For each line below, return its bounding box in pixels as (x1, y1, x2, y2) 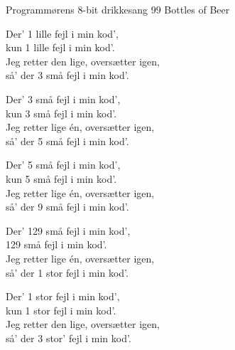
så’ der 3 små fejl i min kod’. (6, 68, 129, 83)
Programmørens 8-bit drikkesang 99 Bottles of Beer (6, 2, 230, 16)
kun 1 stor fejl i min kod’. (6, 302, 116, 317)
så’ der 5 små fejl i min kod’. (6, 133, 129, 148)
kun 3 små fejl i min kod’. (6, 105, 117, 120)
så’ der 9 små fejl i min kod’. (6, 199, 129, 214)
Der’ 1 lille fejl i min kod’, (6, 26, 119, 41)
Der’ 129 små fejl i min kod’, (6, 223, 131, 238)
